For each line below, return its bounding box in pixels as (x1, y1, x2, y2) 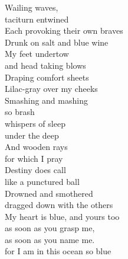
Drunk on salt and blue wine (5, 36, 109, 48)
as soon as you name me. (5, 233, 95, 245)
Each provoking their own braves (5, 24, 123, 37)
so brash (5, 105, 35, 118)
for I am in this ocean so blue (5, 245, 111, 257)
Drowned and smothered (5, 187, 93, 199)
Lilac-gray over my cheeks (5, 82, 98, 95)
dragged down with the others (5, 199, 113, 211)
